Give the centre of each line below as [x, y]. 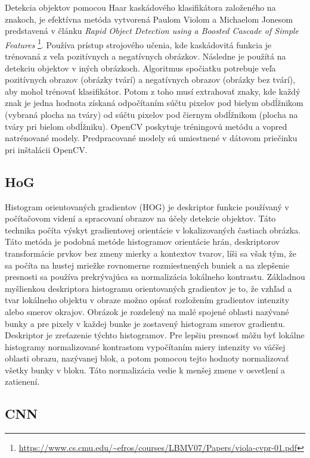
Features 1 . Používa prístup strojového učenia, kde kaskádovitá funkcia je [138, 43]
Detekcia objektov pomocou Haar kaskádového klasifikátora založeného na [140, 7]
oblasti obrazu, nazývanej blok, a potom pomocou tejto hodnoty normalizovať [147, 358]
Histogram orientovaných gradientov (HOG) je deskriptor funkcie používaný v [147, 206]
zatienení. [22, 381]
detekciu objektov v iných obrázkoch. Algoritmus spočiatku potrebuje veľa [140, 68]
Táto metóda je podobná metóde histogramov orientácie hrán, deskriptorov [142, 242]
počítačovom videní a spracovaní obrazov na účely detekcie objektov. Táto [140, 218]
